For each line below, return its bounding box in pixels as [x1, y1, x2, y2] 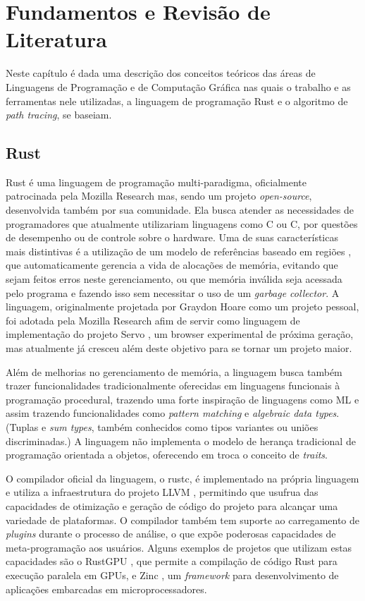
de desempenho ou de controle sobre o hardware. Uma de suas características [6, 230, 338, 245]
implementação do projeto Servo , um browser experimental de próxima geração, [6, 327, 354, 341]
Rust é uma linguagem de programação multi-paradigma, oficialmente [6, 174, 307, 189]
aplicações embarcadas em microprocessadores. [6, 581, 207, 596]
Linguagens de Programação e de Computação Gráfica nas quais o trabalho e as [6, 79, 351, 94]
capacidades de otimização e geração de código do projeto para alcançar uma [6, 498, 338, 513]
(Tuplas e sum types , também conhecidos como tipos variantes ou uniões [6, 419, 318, 434]
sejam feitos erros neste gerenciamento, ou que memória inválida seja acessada [6, 272, 342, 286]
